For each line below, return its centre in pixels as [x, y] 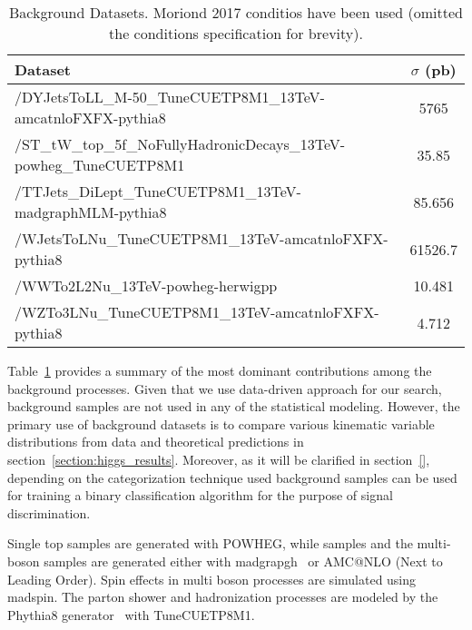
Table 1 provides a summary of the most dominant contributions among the [220, 370]
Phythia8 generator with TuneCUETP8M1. [131, 614]
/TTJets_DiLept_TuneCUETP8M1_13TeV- [158, 191]
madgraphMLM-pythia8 [91, 212]
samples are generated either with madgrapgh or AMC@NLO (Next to [243, 561]
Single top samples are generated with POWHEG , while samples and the [210, 543]
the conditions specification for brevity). [236, 33]
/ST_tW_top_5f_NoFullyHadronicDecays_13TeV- [180, 144]
